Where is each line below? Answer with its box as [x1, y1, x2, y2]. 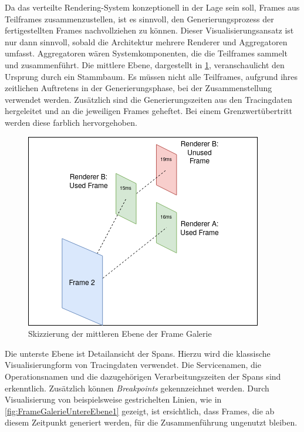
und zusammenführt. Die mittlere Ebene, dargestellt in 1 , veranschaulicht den [5, 58, 285, 71]
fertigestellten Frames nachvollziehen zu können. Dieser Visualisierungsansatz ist [5, 24, 294, 36]
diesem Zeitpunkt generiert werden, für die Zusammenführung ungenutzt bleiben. [5, 416, 298, 428]
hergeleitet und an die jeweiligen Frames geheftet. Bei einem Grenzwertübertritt [5, 105, 292, 117]
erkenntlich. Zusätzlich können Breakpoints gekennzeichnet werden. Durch [5, 381, 269, 394]
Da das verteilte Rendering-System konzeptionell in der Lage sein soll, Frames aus [5, 1, 300, 13]
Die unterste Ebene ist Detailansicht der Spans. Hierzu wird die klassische [5, 347, 271, 359]
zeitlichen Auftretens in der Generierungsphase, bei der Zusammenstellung [5, 82, 272, 94]
